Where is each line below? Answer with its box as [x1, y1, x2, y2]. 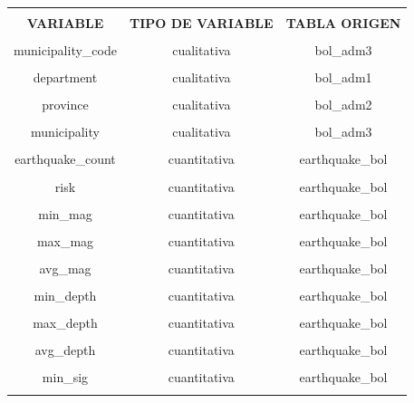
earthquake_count [14, 149, 116, 168]
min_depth [34, 285, 97, 304]
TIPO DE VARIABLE [129, 14, 274, 32]
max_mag [36, 231, 94, 250]
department [33, 68, 98, 87]
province [42, 95, 89, 114]
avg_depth [34, 341, 96, 360]
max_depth [33, 313, 98, 332]
